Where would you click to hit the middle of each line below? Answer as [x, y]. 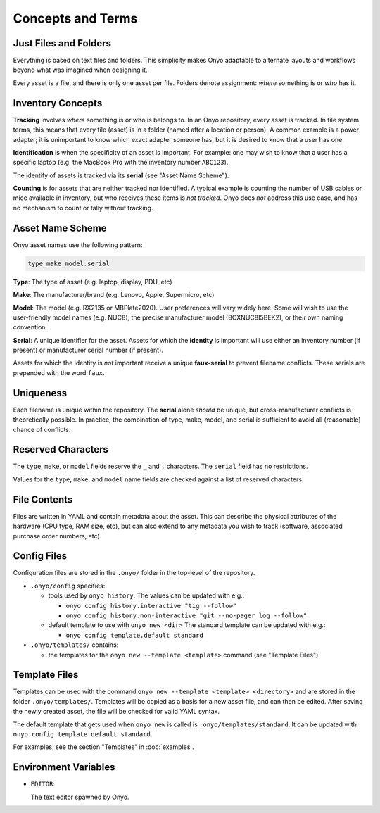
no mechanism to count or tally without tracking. [83, 208]
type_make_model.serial [69, 263]
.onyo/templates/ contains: [75, 645]
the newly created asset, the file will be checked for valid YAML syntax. [116, 712]
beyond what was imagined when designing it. [80, 70]
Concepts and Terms [75, 18]
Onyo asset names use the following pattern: [78, 245]
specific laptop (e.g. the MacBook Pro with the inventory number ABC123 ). [121, 163]
